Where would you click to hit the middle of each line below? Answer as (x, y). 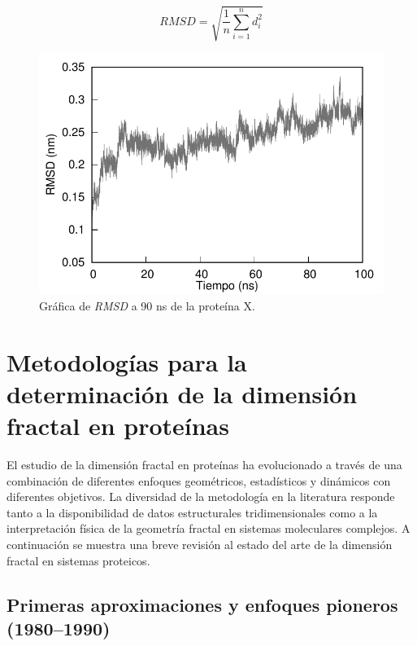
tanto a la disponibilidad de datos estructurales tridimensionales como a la (192, 512)
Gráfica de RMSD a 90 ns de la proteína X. (147, 305)
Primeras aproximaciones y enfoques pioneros (202, 604)
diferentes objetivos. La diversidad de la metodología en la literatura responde (201, 497)
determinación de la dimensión (182, 393)
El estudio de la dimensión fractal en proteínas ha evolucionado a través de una (204, 465)
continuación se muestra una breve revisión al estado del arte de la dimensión (200, 544)
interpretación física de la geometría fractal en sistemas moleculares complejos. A (208, 528)
